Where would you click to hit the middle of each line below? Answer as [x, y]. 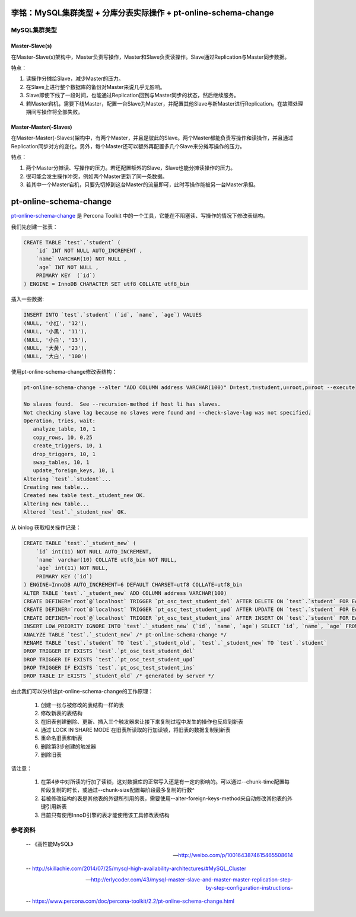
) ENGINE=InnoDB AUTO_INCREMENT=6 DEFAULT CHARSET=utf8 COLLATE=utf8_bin [133, 585]
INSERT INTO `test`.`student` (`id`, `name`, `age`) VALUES [113, 315]
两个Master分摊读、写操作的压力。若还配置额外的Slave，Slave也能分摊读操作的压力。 [131, 168]
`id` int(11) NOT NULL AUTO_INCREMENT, [94, 551]
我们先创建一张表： [34, 227]
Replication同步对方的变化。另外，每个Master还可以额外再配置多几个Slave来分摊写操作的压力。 [128, 146]
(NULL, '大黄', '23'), [55, 348]
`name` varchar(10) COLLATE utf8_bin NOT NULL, [107, 560]
